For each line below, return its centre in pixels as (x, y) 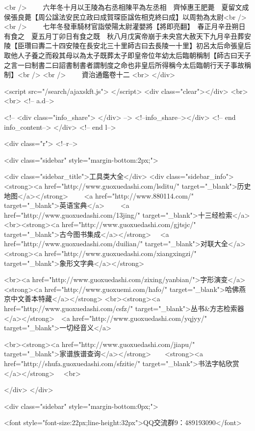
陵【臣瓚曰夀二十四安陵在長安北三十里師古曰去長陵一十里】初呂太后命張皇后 (127, 45)
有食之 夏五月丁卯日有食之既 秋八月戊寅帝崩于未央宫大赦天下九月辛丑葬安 (127, 36)
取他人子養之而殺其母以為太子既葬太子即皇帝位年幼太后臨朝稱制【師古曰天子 (127, 55)
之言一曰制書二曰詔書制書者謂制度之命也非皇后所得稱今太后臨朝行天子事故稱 (127, 65)
